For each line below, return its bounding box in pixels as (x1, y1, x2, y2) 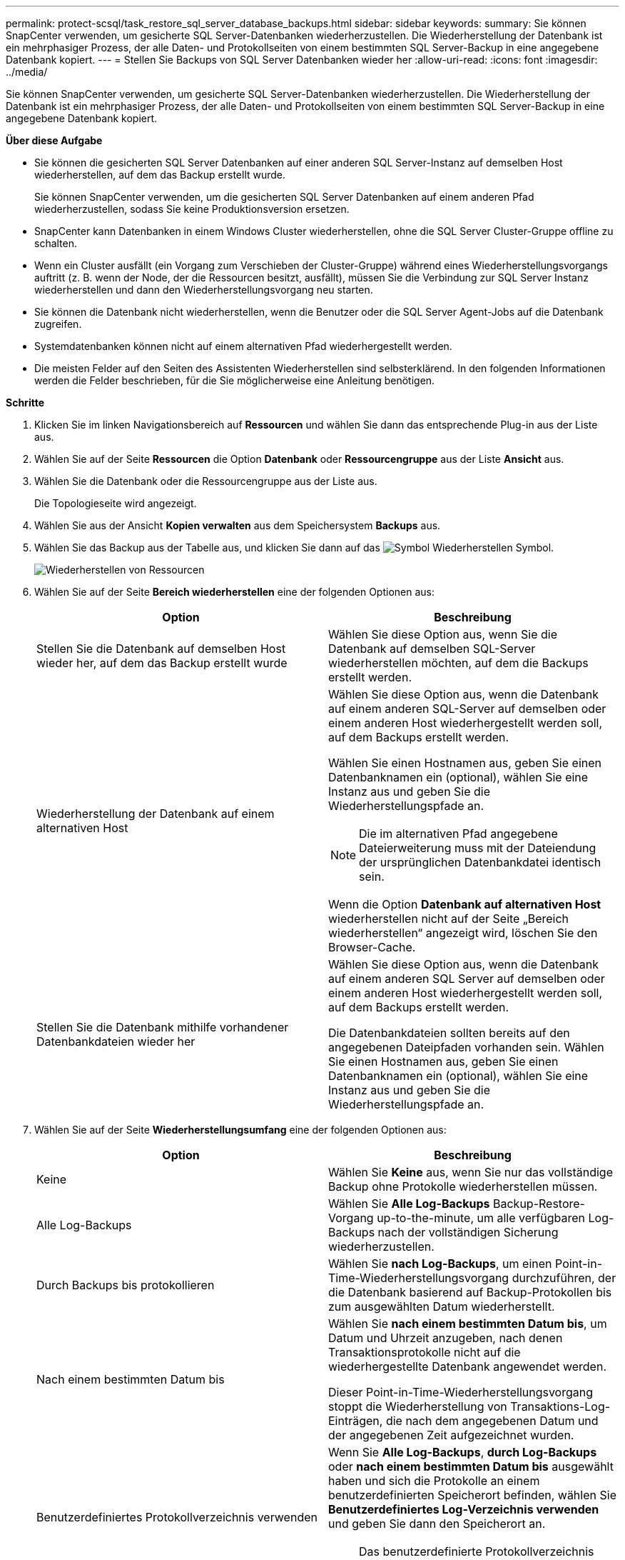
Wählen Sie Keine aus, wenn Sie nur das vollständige (328, 1165, 613, 1179)
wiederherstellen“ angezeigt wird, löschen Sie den (328, 926, 598, 940)
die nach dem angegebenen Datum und (385, 1414, 599, 1428)
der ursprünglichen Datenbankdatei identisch (359, 855, 601, 869)
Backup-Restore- (493, 1196, 585, 1211)
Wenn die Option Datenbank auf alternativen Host (328, 897, 601, 911)
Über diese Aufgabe (6, 134, 103, 146)
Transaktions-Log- (510, 1399, 611, 1414)
